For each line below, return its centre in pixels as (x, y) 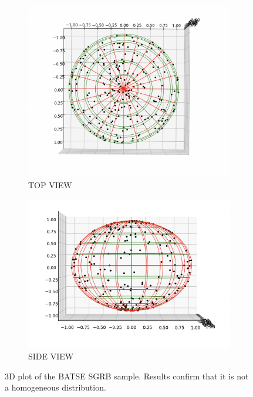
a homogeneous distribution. (55, 387)
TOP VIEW (50, 184)
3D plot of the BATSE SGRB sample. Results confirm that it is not (127, 376)
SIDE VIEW (51, 356)
